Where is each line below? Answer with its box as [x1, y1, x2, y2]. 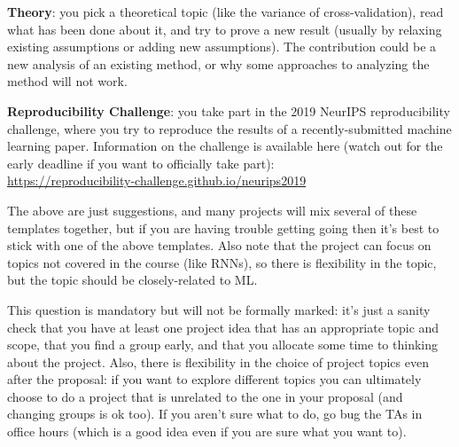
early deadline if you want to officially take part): [7, 153, 275, 172]
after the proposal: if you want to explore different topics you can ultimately [7, 370, 422, 388]
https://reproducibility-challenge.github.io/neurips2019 [7, 171, 307, 190]
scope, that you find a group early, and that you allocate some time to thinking [7, 335, 438, 354]
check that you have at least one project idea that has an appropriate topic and [7, 318, 440, 336]
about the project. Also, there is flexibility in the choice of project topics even [7, 352, 429, 371]
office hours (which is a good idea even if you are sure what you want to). [7, 422, 407, 441]
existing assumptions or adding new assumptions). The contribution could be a [7, 37, 437, 56]
